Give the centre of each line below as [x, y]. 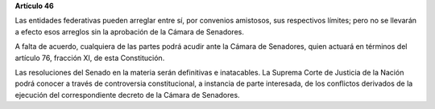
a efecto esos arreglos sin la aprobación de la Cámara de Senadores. [130, 31]
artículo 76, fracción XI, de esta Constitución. [90, 58]
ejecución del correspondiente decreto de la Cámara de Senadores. [128, 95]
